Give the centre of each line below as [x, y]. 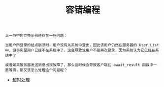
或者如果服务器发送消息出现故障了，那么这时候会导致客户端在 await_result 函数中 [79, 65]
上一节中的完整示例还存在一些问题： [36, 36]
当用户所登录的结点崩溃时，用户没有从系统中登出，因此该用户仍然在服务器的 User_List [82, 45]
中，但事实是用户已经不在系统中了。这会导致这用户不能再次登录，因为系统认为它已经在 [80, 50]
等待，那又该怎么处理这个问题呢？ [38, 70]
